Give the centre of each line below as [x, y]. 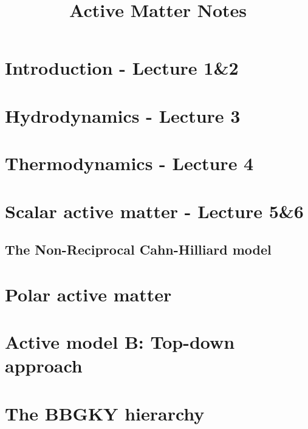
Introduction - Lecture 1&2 [122, 68]
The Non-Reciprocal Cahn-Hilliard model [138, 249]
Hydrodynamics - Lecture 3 [123, 115]
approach [44, 366]
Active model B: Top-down [120, 342]
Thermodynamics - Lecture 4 [129, 163]
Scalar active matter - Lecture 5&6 [154, 211]
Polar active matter [88, 294]
